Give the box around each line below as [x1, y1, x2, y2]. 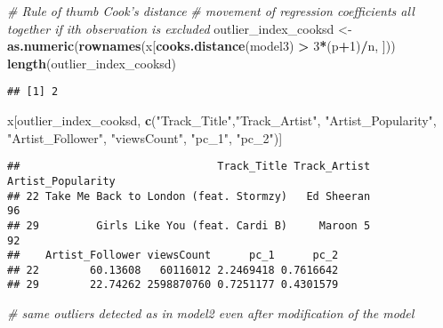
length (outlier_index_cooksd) [7, 53, 177, 72]
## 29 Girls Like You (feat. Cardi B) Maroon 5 [7, 219, 371, 232]
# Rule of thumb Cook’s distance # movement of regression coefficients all [7, 2, 415, 20]
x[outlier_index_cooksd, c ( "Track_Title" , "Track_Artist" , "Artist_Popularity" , [7, 111, 437, 130]
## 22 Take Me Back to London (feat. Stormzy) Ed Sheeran [7, 189, 371, 203]
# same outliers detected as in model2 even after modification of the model [7, 304, 415, 323]
